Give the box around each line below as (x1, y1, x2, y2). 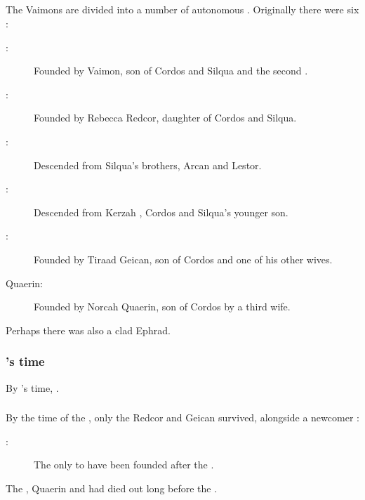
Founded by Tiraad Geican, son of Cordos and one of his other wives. (34, 251, 333, 266)
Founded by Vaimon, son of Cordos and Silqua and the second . (34, 63, 308, 78)
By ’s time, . (6, 380, 59, 395)
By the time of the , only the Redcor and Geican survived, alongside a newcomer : (6, 410, 359, 425)
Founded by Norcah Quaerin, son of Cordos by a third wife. (34, 299, 291, 314)
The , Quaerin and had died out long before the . (6, 480, 218, 495)
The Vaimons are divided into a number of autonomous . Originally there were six (6, 2, 359, 17)
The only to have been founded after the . (34, 457, 214, 472)
